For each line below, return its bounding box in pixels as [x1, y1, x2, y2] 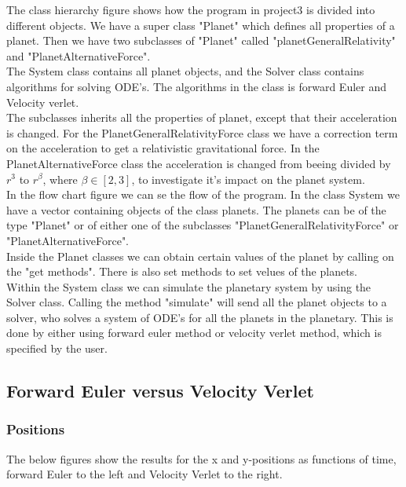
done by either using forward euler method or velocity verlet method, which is [6, 324, 382, 341]
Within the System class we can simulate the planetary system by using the [6, 278, 371, 295]
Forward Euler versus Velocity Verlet [6, 379, 314, 403]
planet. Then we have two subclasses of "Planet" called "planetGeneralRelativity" [6, 32, 396, 49]
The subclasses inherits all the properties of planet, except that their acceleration [6, 109, 397, 126]
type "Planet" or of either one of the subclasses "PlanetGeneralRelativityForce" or [6, 217, 399, 233]
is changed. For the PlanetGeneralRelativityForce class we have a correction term [6, 124, 398, 141]
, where [42, 170, 78, 187]
